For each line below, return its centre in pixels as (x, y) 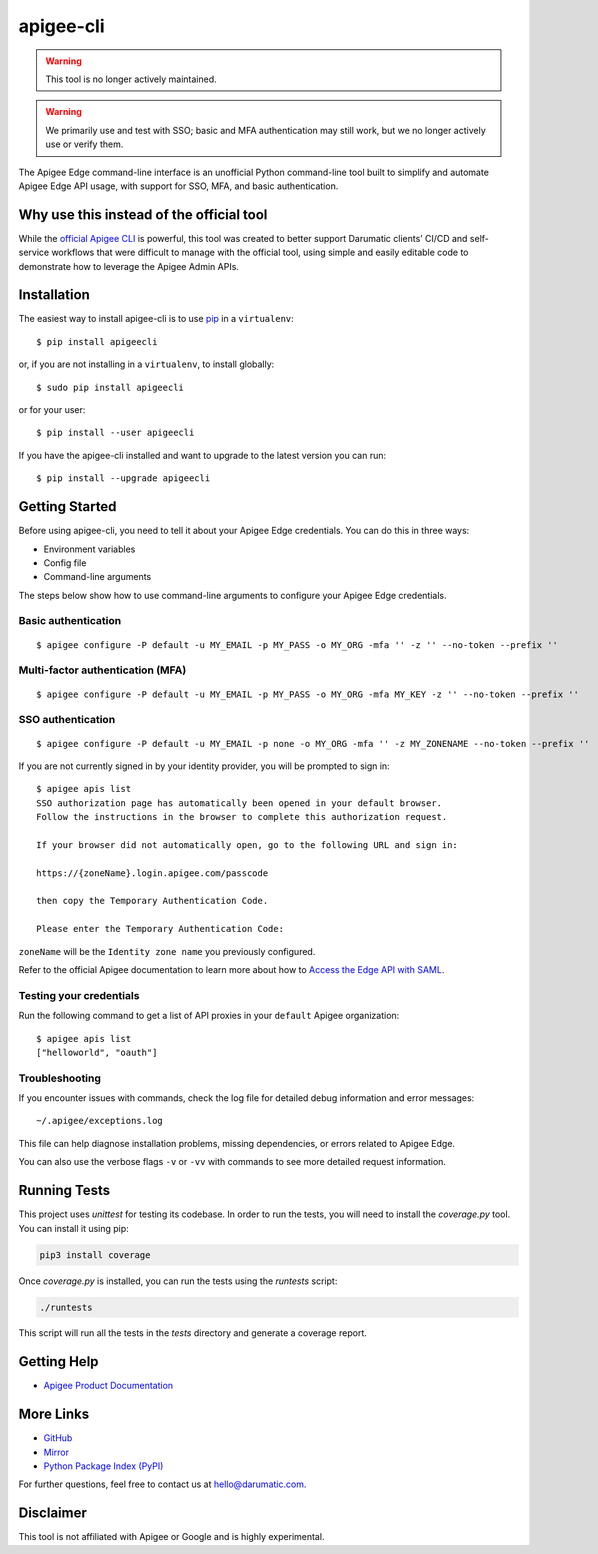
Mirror (56, 1452)
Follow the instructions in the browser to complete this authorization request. (242, 817)
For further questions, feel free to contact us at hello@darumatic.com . (162, 1484)
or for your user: (52, 410)
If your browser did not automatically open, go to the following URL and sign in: (247, 844)
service (34, 252)
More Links (54, 1414)
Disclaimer (52, 1513)
